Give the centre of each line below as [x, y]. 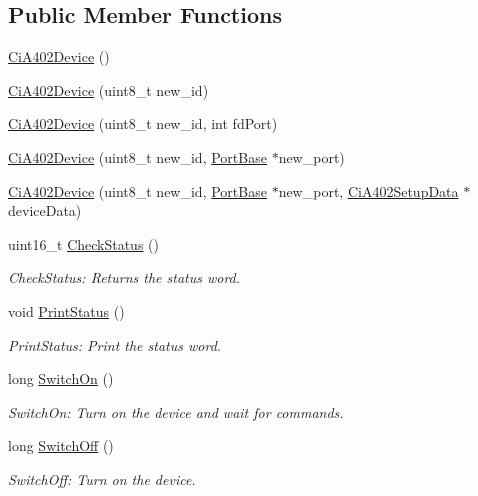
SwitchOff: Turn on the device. [102, 478]
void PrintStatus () [66, 310]
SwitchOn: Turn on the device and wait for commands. [176, 411]
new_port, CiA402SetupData [368, 190]
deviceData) [45, 210]
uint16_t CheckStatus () [83, 243]
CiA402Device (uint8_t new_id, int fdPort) [143, 123]
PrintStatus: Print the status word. [115, 344]
